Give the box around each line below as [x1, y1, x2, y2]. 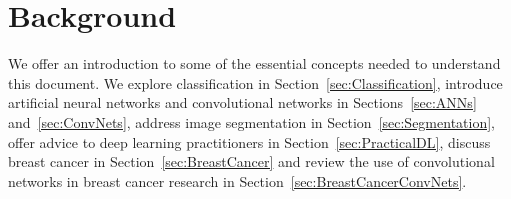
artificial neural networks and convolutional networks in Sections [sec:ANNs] [8, 92, 477, 113]
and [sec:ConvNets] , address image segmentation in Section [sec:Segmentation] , [8, 111, 496, 132]
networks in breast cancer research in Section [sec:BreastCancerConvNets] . [8, 170, 467, 191]
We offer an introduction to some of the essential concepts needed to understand [8, 53, 501, 74]
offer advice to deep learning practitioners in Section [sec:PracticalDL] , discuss [8, 131, 491, 152]
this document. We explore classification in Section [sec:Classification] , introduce [8, 72, 503, 93]
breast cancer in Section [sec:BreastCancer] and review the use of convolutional [8, 151, 495, 172]
